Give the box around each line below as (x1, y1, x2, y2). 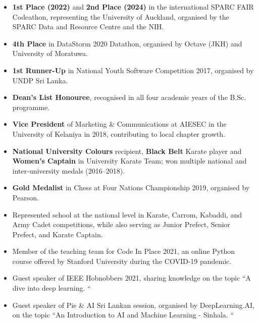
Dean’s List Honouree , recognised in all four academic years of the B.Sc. (12, 92, 246, 102)
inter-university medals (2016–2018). (12, 165, 125, 176)
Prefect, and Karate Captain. (12, 229, 103, 239)
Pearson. (12, 192, 39, 202)
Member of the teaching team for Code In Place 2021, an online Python (12, 246, 235, 256)
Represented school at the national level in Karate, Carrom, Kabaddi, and (12, 209, 242, 220)
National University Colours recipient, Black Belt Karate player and (12, 145, 242, 156)
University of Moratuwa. (12, 48, 88, 59)
